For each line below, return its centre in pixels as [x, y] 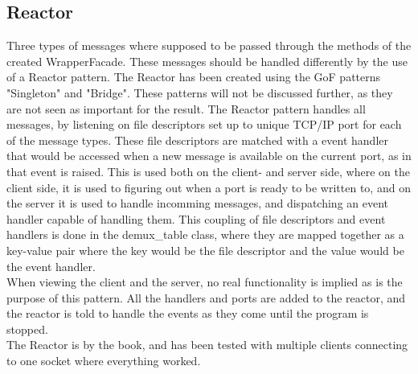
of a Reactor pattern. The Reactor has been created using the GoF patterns [194, 77]
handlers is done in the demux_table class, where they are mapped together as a [205, 234]
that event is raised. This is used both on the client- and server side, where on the [208, 171]
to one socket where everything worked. [104, 361]
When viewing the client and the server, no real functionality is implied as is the [205, 282]
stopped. [27, 329]
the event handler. [51, 266]
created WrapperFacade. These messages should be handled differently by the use [207, 61]
